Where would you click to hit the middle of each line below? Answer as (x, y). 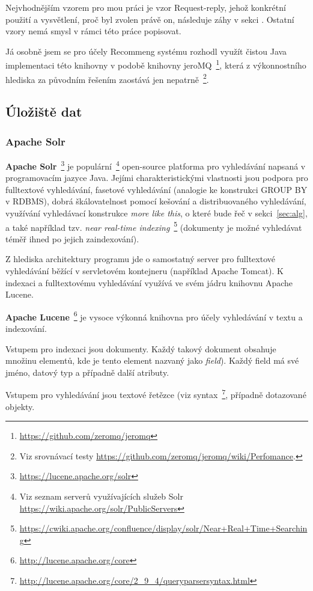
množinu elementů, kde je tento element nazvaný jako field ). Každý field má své (152, 360)
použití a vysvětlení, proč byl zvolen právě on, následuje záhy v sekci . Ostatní (150, 19)
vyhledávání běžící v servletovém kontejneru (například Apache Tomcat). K (144, 270)
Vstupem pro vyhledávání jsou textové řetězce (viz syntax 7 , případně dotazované (156, 393)
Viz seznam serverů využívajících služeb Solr (101, 496)
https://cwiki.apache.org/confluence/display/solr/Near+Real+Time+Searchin (163, 528)
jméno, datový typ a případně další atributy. (87, 372)
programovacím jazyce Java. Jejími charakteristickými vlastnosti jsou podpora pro (157, 178)
